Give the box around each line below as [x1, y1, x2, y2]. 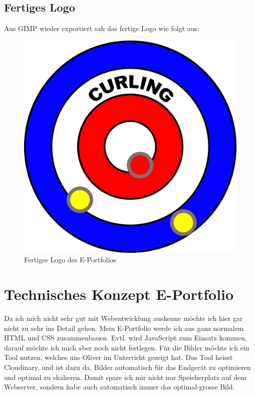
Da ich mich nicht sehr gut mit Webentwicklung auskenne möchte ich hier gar [4, 313, 243, 323]
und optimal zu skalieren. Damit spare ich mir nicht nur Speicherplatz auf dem [4, 371, 246, 382]
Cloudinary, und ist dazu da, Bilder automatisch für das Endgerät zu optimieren [4, 362, 251, 372]
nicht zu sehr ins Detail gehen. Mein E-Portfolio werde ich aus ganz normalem [4, 322, 244, 333]
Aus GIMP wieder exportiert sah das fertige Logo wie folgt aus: [4, 23, 199, 34]
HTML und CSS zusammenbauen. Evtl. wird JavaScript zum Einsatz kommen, [4, 332, 247, 343]
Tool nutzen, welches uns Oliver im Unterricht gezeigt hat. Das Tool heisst [4, 352, 233, 362]
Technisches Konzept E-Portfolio [4, 284, 234, 304]
